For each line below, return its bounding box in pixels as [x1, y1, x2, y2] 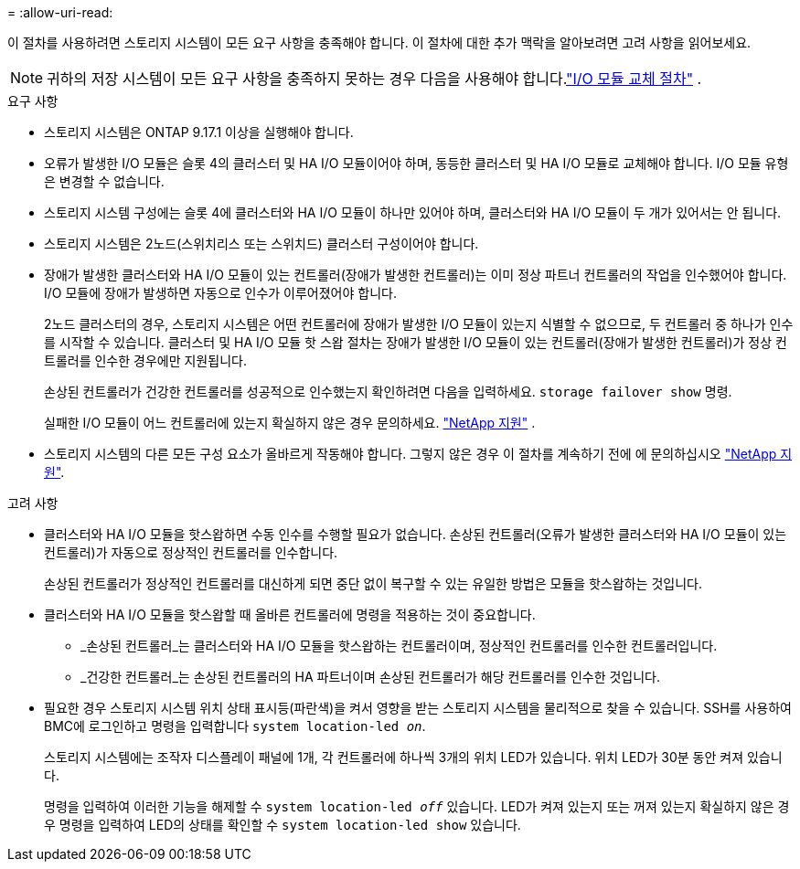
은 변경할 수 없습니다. [44, 174, 165, 189]
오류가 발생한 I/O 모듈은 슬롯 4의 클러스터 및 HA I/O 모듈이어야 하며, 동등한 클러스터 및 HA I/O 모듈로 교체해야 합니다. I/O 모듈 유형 [44, 155, 789, 171]
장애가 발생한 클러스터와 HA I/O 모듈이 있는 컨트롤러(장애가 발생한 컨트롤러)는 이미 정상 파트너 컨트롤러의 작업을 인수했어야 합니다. [44, 267, 787, 282]
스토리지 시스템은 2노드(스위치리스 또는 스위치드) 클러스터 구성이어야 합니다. [44, 236, 479, 251]
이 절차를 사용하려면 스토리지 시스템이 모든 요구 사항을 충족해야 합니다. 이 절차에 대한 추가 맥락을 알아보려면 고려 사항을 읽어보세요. [7, 35, 752, 50]
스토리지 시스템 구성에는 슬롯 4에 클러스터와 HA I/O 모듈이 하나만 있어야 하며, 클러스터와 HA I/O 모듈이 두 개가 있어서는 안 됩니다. [44, 205, 782, 220]
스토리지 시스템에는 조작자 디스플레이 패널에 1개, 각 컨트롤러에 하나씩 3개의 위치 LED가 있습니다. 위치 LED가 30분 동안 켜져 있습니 [44, 749, 783, 765]
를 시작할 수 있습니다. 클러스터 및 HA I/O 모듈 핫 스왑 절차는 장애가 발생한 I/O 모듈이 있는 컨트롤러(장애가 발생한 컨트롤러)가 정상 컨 [44, 334, 787, 350]
